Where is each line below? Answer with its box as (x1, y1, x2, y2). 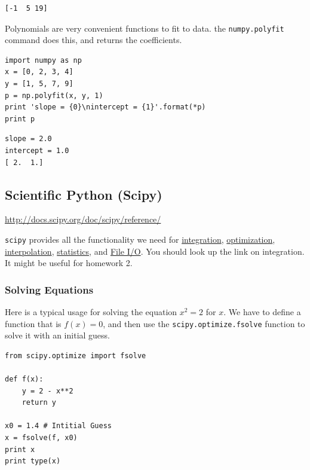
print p (5, 114, 35, 123)
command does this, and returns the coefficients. (5, 33, 182, 46)
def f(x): (5, 375, 44, 384)
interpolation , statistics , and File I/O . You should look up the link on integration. (5, 245, 305, 257)
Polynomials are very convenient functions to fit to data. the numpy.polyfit (5, 22, 284, 34)
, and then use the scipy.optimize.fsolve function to (103, 317, 305, 329)
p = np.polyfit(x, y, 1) (5, 91, 103, 100)
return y (22, 398, 56, 407)
